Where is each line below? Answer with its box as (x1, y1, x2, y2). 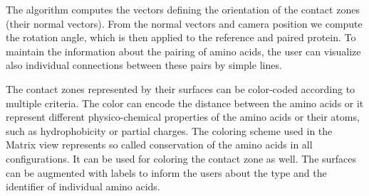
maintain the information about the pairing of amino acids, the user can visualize (6, 43, 361, 58)
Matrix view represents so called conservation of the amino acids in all (6, 137, 313, 152)
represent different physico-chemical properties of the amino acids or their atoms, (6, 109, 360, 124)
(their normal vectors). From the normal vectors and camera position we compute (6, 16, 363, 31)
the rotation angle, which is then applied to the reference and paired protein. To (6, 30, 356, 45)
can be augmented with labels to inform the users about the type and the (6, 165, 327, 180)
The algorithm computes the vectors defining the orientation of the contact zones (6, 2, 360, 16)
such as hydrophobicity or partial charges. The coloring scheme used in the (6, 123, 333, 138)
